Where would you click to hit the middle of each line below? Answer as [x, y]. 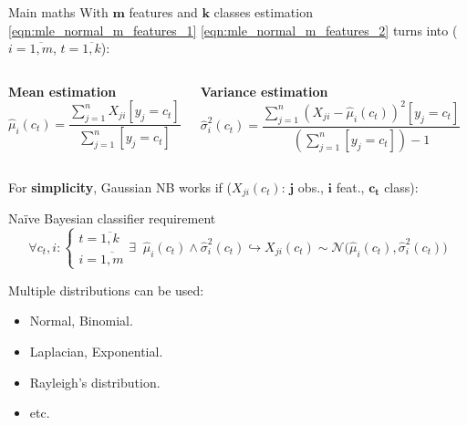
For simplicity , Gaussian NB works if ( [120, 187]
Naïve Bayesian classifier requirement [112, 218]
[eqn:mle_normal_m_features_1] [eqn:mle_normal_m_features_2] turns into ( [233, 30]
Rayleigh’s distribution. [95, 382]
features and [163, 12]
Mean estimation [62, 91]
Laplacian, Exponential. [96, 351]
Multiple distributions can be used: [106, 290]
